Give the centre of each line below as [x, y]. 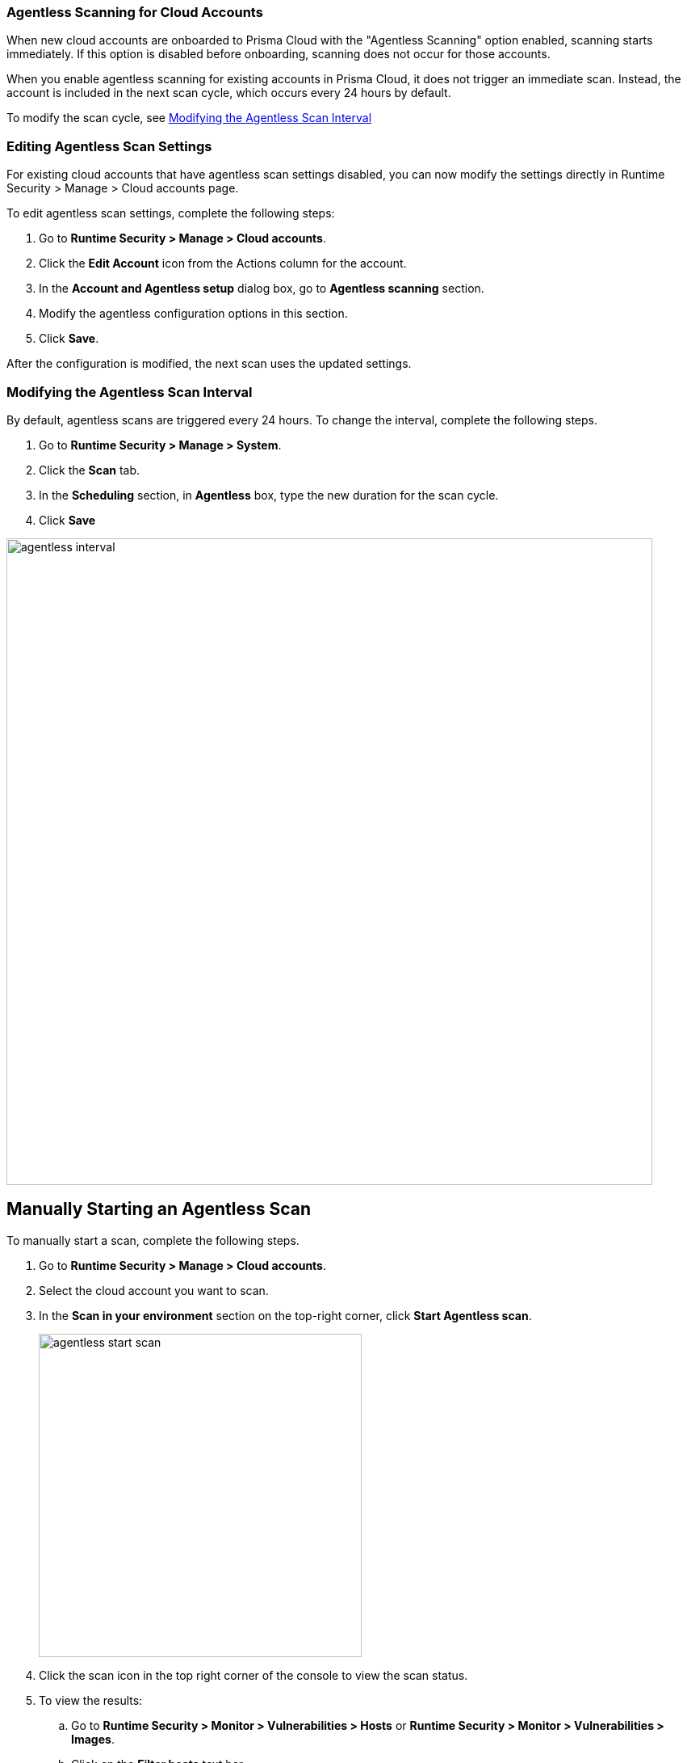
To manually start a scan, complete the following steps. [153, 1240]
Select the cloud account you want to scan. [154, 1290]
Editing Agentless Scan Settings [109, 146]
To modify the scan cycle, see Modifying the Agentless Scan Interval [189, 118]
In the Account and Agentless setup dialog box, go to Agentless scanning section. [262, 289]
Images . [93, 1739]
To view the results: [91, 1700]
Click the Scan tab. [90, 470]
